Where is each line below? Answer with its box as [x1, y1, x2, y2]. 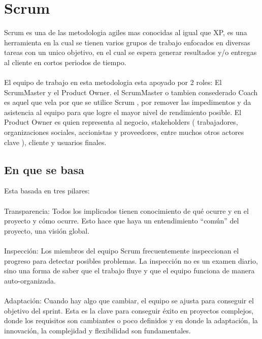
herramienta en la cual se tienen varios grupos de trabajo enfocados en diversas [4, 37, 250, 47]
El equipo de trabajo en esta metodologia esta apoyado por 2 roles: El [4, 77, 222, 88]
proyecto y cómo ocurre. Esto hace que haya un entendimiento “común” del [4, 215, 239, 226]
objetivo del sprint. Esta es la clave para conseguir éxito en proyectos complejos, [4, 305, 254, 316]
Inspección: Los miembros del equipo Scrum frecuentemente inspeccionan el [4, 245, 239, 256]
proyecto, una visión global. [4, 225, 90, 236]
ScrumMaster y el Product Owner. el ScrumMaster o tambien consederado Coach [4, 87, 258, 97]
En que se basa [4, 161, 84, 177]
